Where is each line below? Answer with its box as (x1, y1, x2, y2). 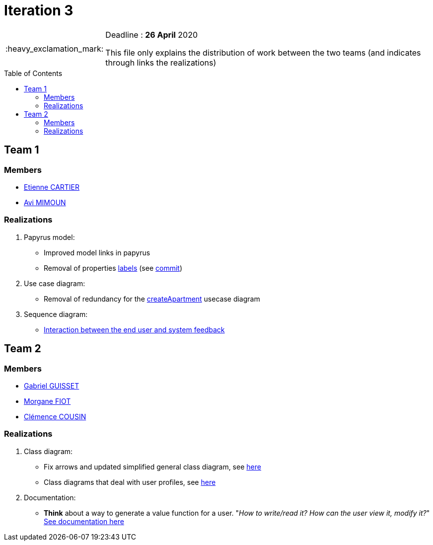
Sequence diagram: (24, 310, 88, 318)
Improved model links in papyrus (44, 248, 150, 257)
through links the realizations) (105, 57, 216, 68)
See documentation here (44, 517, 124, 526)
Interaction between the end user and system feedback (44, 325, 225, 334)
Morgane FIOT (24, 396, 71, 405)
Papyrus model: (24, 233, 75, 241)
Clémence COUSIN (24, 412, 86, 421)
